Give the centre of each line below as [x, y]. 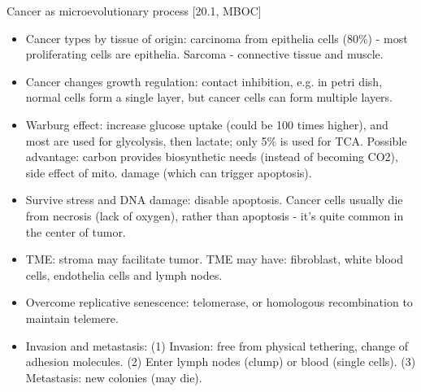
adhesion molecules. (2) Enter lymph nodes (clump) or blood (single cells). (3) [221, 362]
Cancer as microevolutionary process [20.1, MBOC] [134, 11]
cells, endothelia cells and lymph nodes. [124, 274]
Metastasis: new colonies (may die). [114, 377]
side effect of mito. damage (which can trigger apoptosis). [169, 172]
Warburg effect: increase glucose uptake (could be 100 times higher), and [207, 124]
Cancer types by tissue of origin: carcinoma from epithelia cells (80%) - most [217, 38]
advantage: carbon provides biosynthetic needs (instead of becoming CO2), [212, 157]
